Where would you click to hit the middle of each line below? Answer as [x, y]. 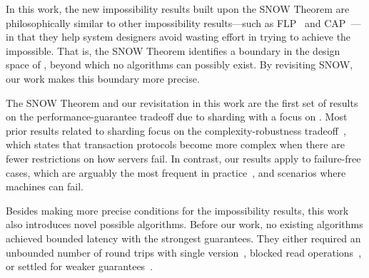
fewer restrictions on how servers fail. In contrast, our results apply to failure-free [183, 158]
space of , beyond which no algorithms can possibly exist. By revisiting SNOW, [180, 65]
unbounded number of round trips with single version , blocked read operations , [184, 252]
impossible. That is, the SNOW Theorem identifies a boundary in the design [173, 50]
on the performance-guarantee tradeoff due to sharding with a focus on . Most [177, 117]
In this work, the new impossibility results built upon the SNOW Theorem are [178, 9]
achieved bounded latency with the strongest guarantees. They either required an [183, 238]
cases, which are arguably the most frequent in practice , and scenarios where [176, 172]
